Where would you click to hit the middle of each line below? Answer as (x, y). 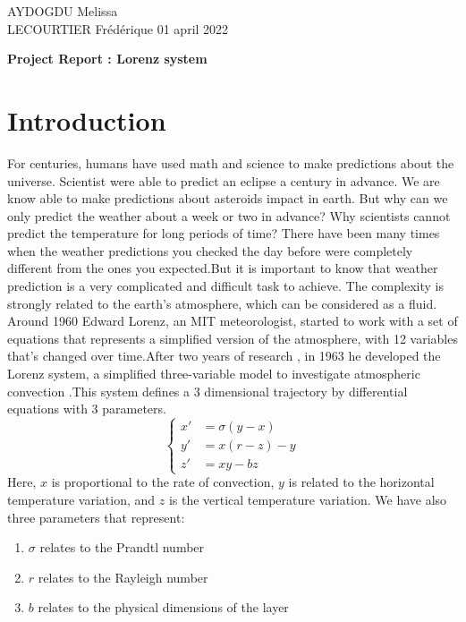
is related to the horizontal (361, 482)
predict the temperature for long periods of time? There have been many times (224, 233)
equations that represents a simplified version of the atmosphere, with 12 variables (233, 338)
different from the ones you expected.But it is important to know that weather (223, 268)
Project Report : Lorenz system (107, 59)
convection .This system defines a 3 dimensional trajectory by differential (208, 391)
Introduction (87, 119)
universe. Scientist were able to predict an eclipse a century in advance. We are (224, 180)
